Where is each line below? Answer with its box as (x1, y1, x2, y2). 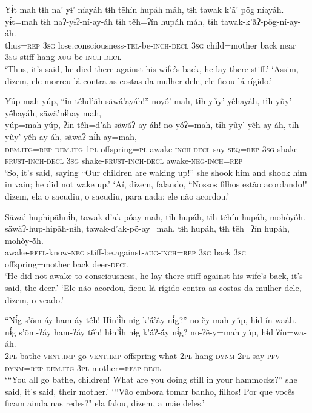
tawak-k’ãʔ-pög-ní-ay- (221, 15, 301, 27)
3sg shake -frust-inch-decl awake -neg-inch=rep (66, 154, 243, 167)
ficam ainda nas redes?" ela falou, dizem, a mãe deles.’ (5, 397, 205, 409)
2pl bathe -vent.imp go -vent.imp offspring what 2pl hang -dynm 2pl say (5, 349, 265, 362)
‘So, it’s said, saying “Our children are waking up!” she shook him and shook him (5, 166, 307, 178)
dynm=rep (5, 361, 44, 374)
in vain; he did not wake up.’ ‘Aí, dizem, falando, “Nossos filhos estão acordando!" (5, 178, 308, 190)
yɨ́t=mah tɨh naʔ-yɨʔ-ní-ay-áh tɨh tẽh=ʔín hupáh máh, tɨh (5, 15, 218, 27)
